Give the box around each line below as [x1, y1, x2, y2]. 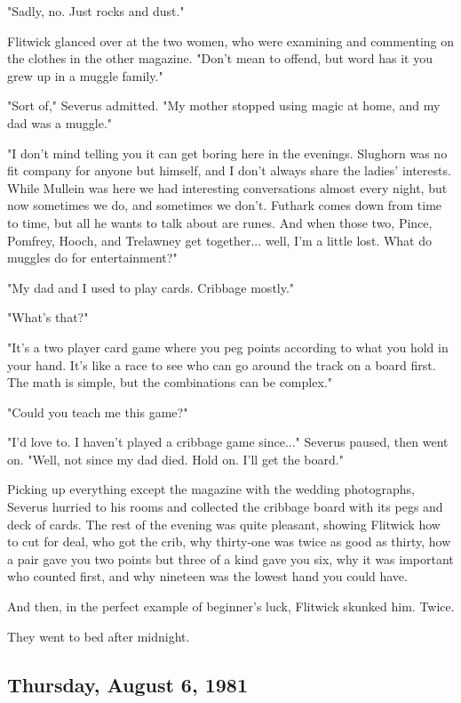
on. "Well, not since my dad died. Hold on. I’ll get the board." [7, 449, 344, 468]
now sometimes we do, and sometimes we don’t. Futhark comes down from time [7, 196, 442, 214]
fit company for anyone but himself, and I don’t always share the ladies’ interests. [7, 161, 451, 180]
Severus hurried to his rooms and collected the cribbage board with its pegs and [7, 497, 443, 516]
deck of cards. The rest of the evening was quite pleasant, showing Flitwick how [7, 514, 441, 533]
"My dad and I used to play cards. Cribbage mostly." [7, 278, 295, 296]
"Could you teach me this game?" [7, 402, 188, 421]
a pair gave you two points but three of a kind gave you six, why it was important [7, 549, 454, 568]
